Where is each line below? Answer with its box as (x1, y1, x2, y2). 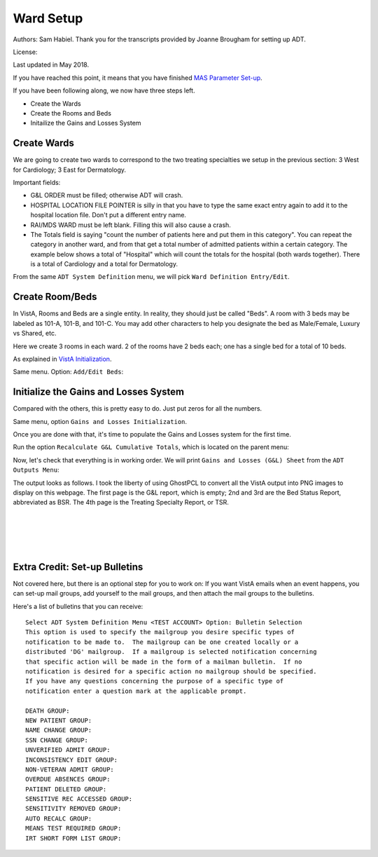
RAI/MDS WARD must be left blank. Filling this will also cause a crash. (30, 221, 231, 229)
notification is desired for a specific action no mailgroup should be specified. (25, 667, 317, 676)
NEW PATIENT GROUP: (25, 716, 92, 725)
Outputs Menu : (13, 466, 59, 474)
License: (13, 48, 38, 56)
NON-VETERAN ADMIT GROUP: (25, 765, 115, 774)
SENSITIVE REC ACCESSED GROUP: (25, 795, 133, 803)
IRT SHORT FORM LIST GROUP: (25, 834, 122, 842)
